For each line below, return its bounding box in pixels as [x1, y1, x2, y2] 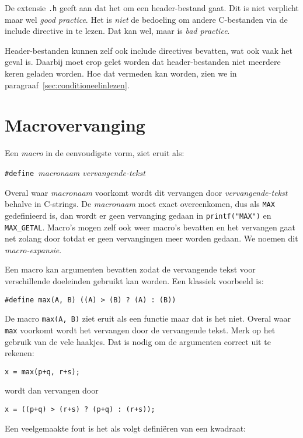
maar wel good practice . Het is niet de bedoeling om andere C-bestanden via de [5, 13, 288, 25]
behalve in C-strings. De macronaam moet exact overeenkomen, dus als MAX [5, 198, 275, 210]
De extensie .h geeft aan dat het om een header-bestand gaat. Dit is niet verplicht [5, 2, 299, 13]
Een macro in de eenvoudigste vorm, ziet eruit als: [5, 147, 184, 159]
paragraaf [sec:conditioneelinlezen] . [5, 78, 130, 91]
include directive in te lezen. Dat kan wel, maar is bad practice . [5, 25, 230, 37]
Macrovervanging [5, 113, 145, 137]
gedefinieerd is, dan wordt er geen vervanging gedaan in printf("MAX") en [5, 209, 271, 221]
